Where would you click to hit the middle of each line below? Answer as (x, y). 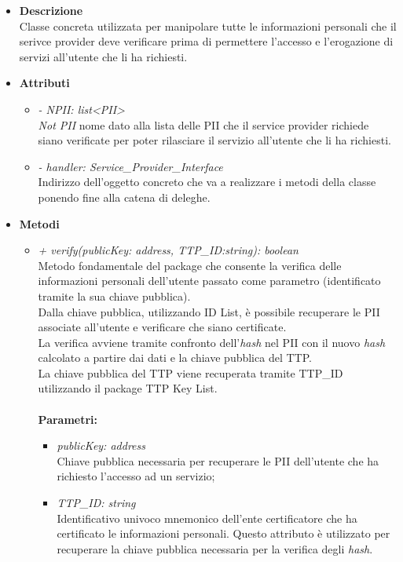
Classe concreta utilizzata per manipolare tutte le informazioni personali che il (208, 26)
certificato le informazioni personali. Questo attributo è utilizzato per (223, 533)
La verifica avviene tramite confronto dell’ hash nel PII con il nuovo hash (212, 342)
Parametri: (68, 419)
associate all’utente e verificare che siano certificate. (162, 327)
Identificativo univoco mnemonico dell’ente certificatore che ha (207, 518)
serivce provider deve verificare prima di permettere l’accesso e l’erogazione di (206, 41)
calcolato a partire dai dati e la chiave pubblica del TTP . (175, 358)
